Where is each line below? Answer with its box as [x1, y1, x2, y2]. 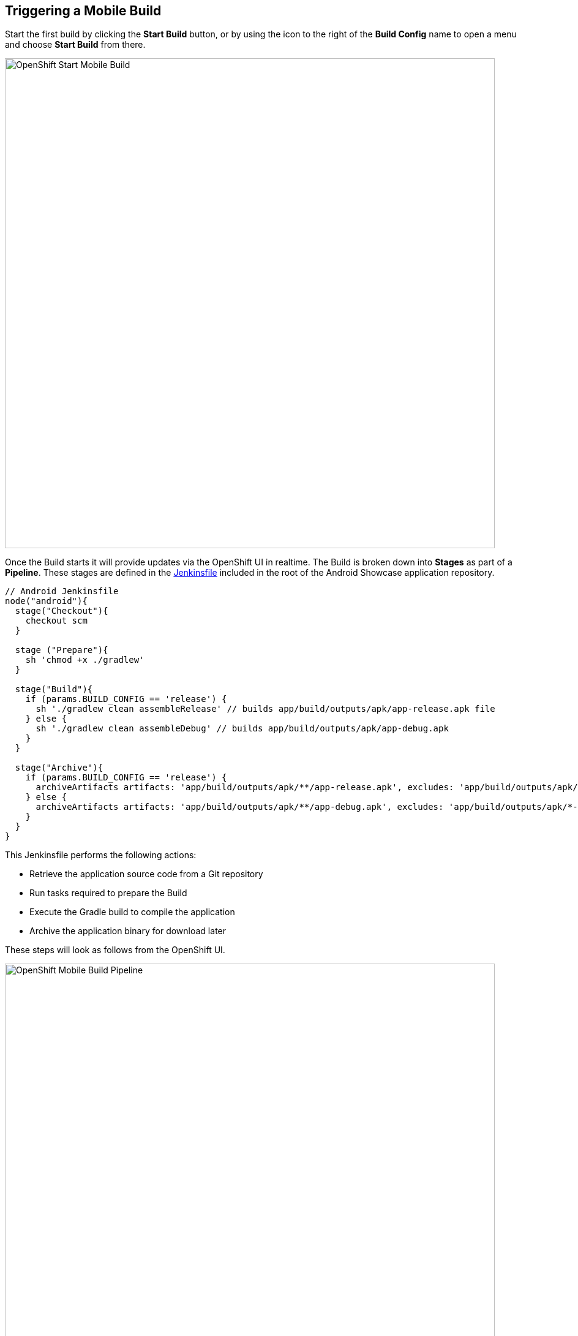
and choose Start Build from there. [5, 39, 146, 50]
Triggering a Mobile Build [5, 3, 162, 18]
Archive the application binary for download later [29, 926, 227, 937]
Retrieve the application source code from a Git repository [29, 869, 263, 880]
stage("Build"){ [15, 684, 93, 695]
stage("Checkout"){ [15, 606, 108, 616]
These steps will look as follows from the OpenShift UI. [5, 945, 225, 956]
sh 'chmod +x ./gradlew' [25, 655, 144, 665]
